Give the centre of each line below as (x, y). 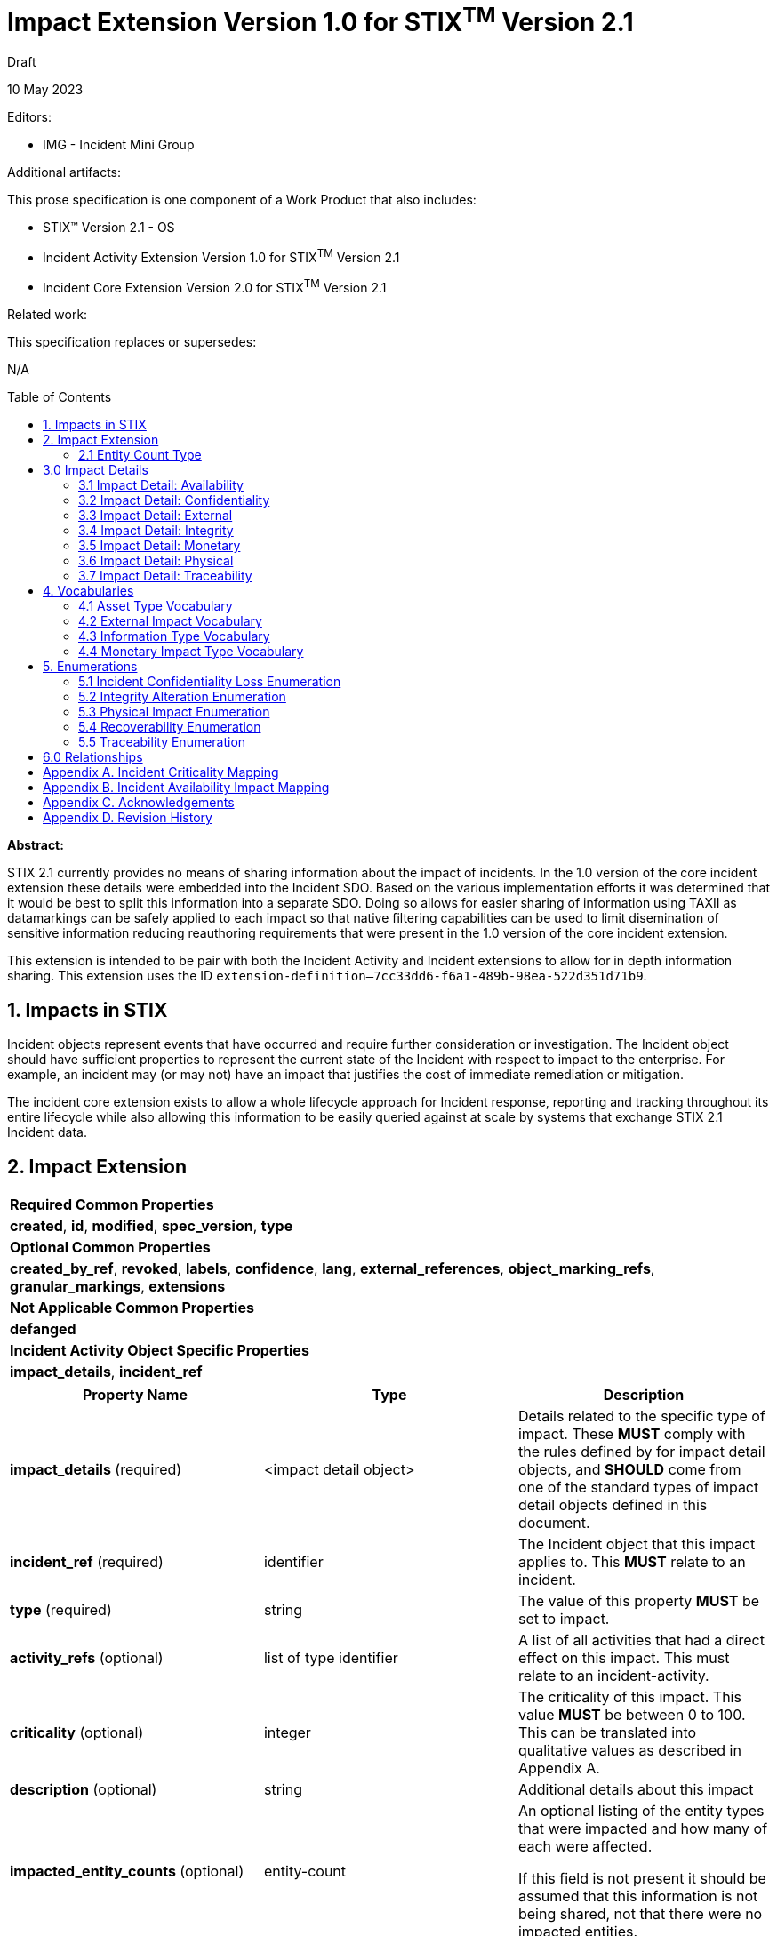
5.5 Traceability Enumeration (162, 742)
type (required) (61, 1610)
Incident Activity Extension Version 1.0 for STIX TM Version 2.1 (221, 256)
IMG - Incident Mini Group (119, 145)
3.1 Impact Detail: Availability (161, 485)
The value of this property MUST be (639, 1601)
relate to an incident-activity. (613, 1676)
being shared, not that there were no (640, 1914)
